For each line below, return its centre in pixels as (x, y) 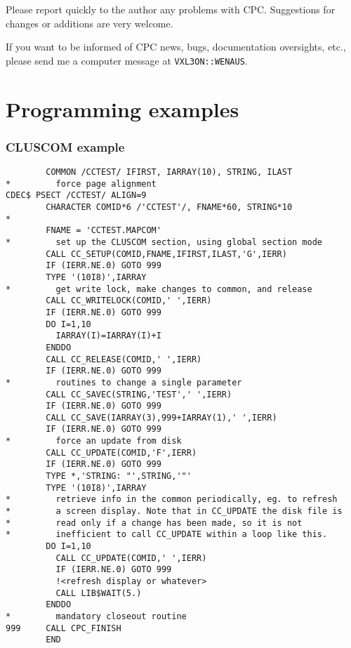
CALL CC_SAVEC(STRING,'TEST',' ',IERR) (139, 394)
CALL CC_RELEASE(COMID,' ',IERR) (124, 359)
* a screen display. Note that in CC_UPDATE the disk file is (174, 511)
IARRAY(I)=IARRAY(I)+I (108, 336)
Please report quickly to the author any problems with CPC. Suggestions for (171, 9)
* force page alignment (81, 184)
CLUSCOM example (65, 146)
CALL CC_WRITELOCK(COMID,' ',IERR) (129, 301)
